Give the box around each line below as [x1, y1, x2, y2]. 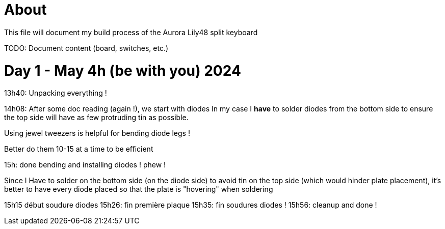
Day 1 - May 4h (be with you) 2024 [4, 62, 241, 79]
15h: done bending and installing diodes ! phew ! [4, 160, 166, 169]
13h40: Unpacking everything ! [4, 89, 107, 98]
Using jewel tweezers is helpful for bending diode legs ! [4, 129, 190, 138]
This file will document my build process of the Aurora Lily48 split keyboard [4, 27, 258, 37]
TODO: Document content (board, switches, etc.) [4, 43, 169, 52]
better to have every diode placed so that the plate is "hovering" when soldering [4, 185, 273, 194]
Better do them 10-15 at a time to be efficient [4, 145, 153, 154]
